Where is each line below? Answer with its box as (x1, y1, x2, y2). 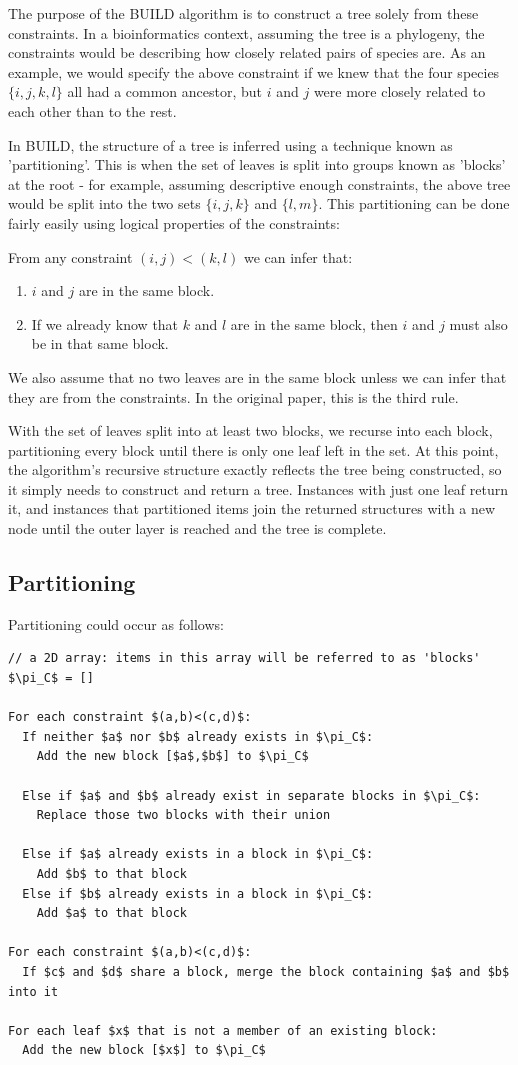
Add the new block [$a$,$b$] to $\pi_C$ (36, 749, 309, 764)
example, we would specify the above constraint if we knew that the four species (8, 61, 500, 82)
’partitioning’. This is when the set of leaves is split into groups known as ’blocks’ (8, 154, 506, 175)
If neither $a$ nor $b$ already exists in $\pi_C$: (22, 729, 374, 744)
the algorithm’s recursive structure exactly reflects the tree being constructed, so (8, 459, 502, 480)
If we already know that (31, 313, 179, 334)
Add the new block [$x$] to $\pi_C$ (22, 1043, 266, 1058)
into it (8, 984, 59, 999)
